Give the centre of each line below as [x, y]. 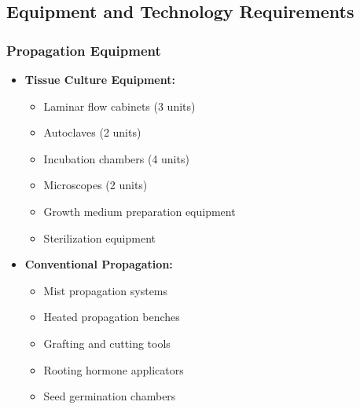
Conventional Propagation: [99, 264]
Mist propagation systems [106, 290]
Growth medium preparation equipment [140, 211]
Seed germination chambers [110, 396]
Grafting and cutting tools [107, 343]
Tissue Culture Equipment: [100, 79]
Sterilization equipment [99, 237]
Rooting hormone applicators [114, 369]
